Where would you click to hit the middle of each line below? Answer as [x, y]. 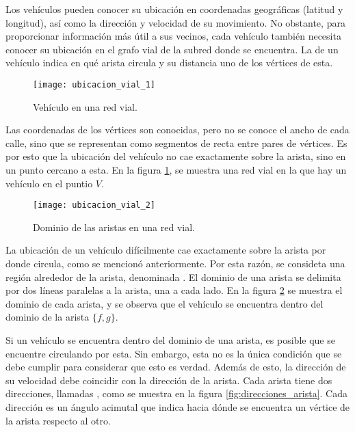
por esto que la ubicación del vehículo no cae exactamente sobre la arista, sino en [176, 156]
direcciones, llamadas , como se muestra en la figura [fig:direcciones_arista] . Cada [176, 393]
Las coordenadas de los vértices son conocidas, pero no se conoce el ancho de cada [177, 130]
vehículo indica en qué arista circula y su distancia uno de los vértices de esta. [169, 63]
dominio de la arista [48, 317]
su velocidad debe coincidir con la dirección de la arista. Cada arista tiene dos [169, 380]
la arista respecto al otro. [58, 420]
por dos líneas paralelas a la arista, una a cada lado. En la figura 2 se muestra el [174, 290]
